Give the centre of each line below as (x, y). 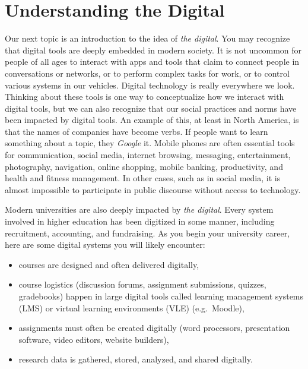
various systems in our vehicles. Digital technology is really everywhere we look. (150, 85)
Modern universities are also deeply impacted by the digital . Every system (139, 209)
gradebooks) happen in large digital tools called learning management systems (161, 296)
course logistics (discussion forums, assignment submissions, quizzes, (142, 284)
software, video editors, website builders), (94, 339)
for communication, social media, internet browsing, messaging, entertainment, (148, 155)
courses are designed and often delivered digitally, (109, 264)
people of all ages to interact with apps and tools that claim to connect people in (152, 61)
